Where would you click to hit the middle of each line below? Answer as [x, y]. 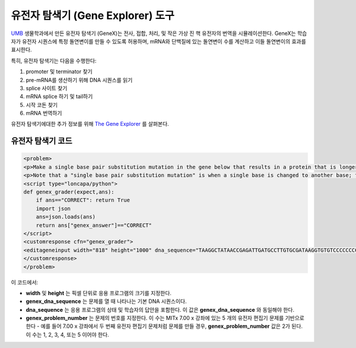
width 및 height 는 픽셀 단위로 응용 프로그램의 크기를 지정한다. [99, 293]
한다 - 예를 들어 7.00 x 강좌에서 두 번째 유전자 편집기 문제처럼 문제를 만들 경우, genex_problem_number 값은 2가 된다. [164, 326]
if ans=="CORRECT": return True [83, 200]
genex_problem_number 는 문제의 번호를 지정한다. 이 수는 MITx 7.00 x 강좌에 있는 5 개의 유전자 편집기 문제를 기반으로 [165, 318]
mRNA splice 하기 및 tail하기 [59, 97]
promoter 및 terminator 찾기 [59, 72]
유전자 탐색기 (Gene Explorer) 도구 [93, 15]
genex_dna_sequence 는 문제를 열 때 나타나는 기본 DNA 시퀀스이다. [106, 301]
